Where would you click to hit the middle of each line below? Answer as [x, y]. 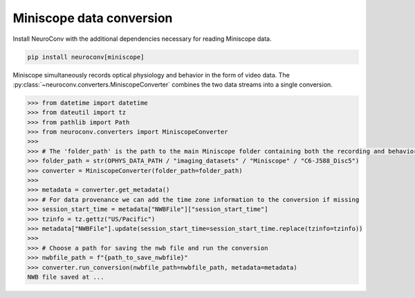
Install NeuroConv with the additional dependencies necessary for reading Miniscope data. [142, 39]
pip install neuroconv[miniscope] [86, 57]
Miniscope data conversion [93, 18]
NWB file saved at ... [66, 277]
